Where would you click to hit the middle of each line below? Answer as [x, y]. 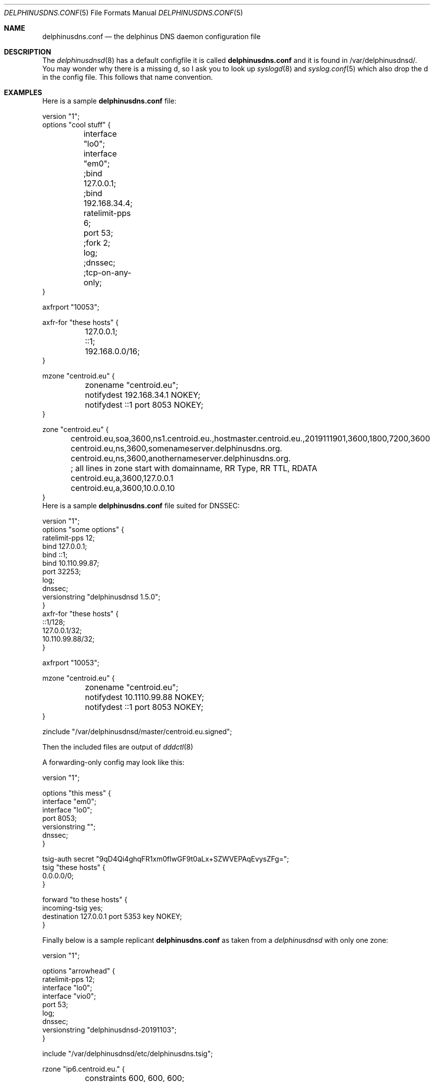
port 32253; [62, 571]
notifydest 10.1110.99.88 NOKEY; [144, 697]
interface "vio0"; [69, 996]
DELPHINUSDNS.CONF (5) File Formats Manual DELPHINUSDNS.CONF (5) [124, 13]
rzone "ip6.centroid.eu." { [83, 1069]
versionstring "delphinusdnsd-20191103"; [109, 1030]
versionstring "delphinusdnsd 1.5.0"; [101, 597]
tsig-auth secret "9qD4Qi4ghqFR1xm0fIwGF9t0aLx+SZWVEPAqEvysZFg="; [166, 859]
